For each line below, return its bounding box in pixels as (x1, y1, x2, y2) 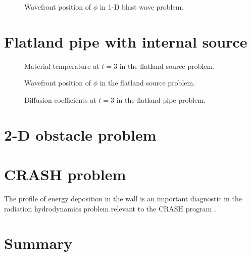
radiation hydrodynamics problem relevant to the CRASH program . (4, 203, 216, 214)
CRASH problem (4, 164, 126, 185)
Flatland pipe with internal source (4, 31, 247, 52)
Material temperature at (24, 60, 99, 71)
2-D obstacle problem (4, 124, 157, 145)
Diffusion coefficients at (24, 94, 96, 105)
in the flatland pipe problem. (116, 94, 206, 105)
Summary (4, 233, 73, 253)
